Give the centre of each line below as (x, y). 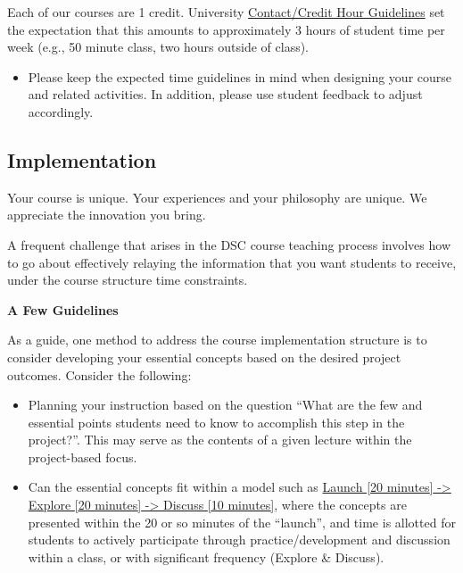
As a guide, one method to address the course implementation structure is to (217, 340)
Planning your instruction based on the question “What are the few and (225, 405)
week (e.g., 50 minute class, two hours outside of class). (158, 47)
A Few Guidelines (63, 309)
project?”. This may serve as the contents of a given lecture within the (220, 440)
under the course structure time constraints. (128, 280)
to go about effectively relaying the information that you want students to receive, (232, 262)
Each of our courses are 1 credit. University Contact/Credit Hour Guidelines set (226, 12)
